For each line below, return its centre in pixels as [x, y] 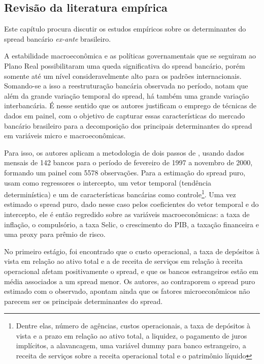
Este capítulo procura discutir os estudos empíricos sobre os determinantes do [125, 29]
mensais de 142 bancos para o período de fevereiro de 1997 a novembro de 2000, [128, 162]
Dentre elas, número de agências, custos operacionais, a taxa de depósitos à [133, 326]
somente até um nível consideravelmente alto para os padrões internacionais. [123, 75]
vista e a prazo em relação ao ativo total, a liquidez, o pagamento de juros [131, 335]
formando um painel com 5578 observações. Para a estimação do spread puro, [125, 172]
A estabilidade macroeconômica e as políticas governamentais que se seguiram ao [130, 56]
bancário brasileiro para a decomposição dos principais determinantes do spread [128, 125]
